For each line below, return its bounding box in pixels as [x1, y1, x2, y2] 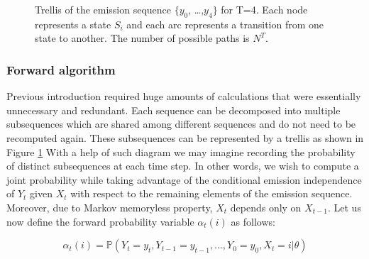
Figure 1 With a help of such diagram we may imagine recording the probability [6, 144, 356, 159]
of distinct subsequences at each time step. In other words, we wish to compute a [6, 158, 359, 173]
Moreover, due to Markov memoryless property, [6, 199, 213, 214]
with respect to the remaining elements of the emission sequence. [70, 186, 353, 201]
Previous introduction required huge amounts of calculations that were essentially [6, 89, 361, 104]
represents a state [35, 16, 111, 31]
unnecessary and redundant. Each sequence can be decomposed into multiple [6, 102, 341, 117]
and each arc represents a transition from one [126, 16, 324, 31]
